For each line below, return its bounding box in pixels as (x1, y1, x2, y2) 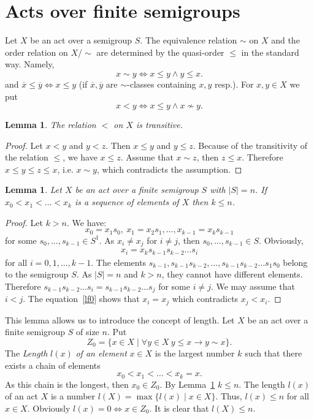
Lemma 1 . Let (5, 183, 62, 196)
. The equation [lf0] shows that (23, 292, 140, 305)
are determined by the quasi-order (96, 45, 224, 58)
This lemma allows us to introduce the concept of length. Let (5, 313, 235, 326)
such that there (245, 346, 302, 359)
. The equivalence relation (140, 34, 237, 47)
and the (271, 34, 300, 47)
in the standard (241, 45, 299, 58)
